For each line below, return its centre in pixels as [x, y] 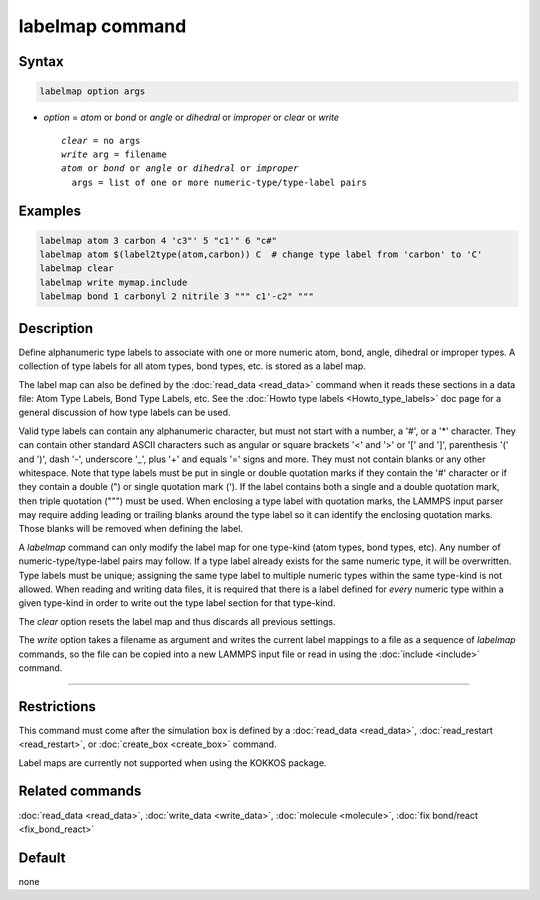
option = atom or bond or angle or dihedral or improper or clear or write [191, 117]
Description [56, 328]
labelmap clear [76, 268]
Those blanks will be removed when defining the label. [131, 529]
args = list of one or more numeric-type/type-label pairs [219, 182]
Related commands [80, 791]
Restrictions [57, 706]
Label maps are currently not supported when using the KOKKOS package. [172, 762]
